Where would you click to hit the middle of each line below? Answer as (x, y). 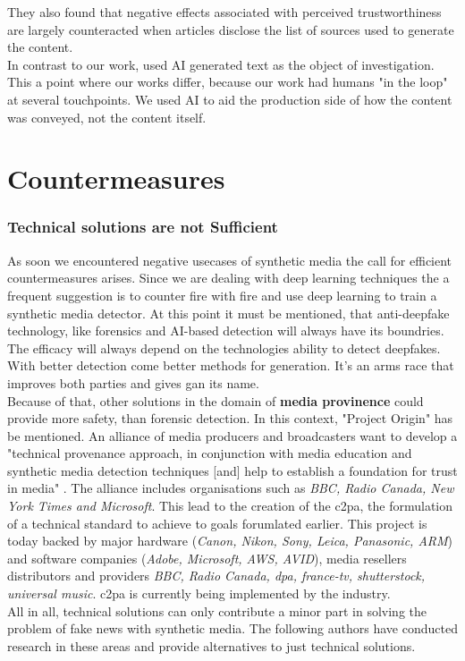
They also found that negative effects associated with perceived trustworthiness (224, 12)
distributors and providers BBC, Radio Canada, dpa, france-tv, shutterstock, (216, 576)
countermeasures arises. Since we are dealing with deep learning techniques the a (228, 278)
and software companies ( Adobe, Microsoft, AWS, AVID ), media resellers (207, 558)
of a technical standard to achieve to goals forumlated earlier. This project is (217, 523)
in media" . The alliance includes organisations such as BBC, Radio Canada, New (231, 488)
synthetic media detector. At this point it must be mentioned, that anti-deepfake (228, 313)
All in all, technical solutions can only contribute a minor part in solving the (217, 610)
